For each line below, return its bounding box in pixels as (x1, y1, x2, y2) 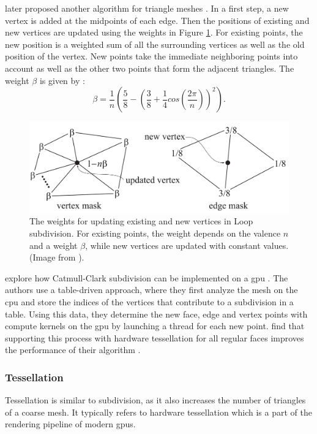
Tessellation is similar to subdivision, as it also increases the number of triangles (5, 394, 306, 406)
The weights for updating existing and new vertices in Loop (29, 215, 253, 227)
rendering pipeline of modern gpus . (5, 417, 136, 430)
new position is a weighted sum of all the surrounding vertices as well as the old (5, 37, 305, 50)
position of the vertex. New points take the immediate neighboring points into (5, 50, 298, 63)
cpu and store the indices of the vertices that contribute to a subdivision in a (5, 295, 294, 308)
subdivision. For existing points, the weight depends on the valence (29, 226, 281, 239)
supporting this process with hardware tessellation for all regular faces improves (5, 331, 304, 344)
